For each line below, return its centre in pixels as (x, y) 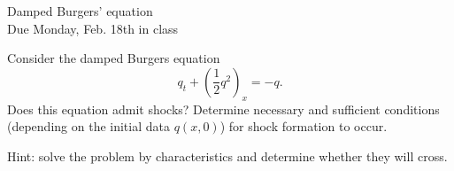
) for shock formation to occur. (304, 126)
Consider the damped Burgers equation (114, 58)
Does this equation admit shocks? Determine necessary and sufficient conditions (223, 109)
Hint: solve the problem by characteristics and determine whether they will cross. (227, 155)
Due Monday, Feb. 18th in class (93, 28)
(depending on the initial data (88, 126)
